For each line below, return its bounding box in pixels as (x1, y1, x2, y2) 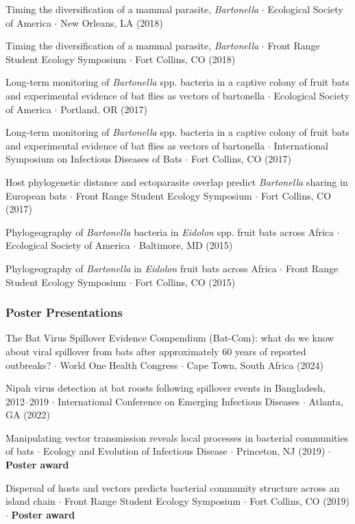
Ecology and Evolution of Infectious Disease (42, 444, 228, 458)
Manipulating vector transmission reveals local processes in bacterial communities (5, 430, 349, 444)
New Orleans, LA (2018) (60, 15, 163, 29)
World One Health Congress (60, 357, 178, 372)
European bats (5, 188, 67, 202)
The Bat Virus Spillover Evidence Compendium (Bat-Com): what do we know (5, 331, 334, 345)
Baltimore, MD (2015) (139, 238, 233, 252)
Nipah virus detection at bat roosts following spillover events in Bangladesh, (5, 381, 326, 395)
